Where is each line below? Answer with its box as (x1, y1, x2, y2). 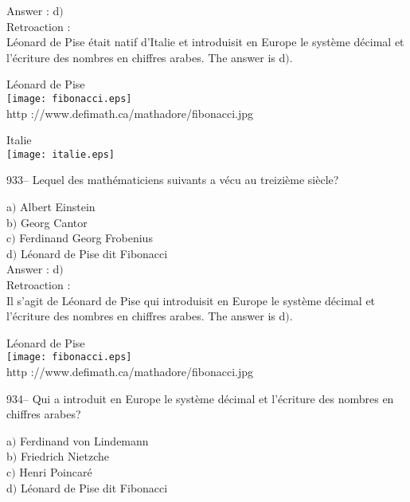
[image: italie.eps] (6, 148, 115, 160)
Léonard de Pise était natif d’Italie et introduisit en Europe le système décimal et (6, 33, 404, 50)
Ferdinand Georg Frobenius (19, 229, 153, 246)
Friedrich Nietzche (20, 448, 110, 465)
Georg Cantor (20, 214, 88, 230)
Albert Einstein (20, 198, 96, 215)
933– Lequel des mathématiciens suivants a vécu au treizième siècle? (6, 171, 339, 188)
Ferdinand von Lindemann (20, 432, 149, 449)
